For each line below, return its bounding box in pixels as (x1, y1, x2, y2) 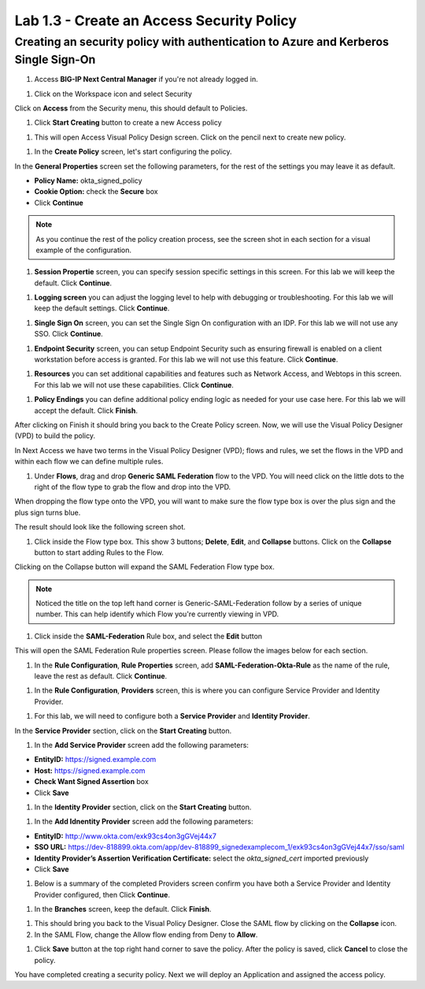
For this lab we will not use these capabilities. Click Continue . (34, 380, 234, 389)
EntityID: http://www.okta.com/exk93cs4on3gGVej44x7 (34, 831, 216, 841)
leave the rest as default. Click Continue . (34, 671, 168, 681)
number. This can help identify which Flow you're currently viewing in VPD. (35, 609, 279, 619)
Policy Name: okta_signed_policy (34, 176, 142, 185)
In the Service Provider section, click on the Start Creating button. (14, 726, 232, 735)
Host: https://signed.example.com (34, 765, 146, 775)
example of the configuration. (35, 245, 132, 255)
